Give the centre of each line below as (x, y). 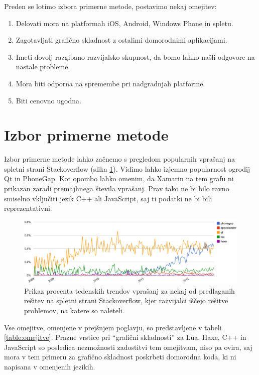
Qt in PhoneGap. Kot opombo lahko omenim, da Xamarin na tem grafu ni (119, 178)
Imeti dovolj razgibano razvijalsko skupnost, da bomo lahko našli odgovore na (135, 56)
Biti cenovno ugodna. (48, 100)
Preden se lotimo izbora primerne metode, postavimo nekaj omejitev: (110, 6)
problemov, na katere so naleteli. (74, 310)
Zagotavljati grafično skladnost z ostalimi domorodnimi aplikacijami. (121, 40)
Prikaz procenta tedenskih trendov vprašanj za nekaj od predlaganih (129, 290)
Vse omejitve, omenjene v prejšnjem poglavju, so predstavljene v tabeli (113, 327)
